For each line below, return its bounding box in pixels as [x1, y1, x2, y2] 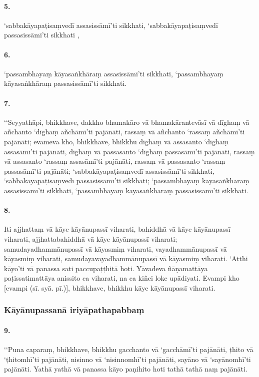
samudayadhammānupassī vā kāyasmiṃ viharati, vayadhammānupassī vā [4, 243, 227, 254]
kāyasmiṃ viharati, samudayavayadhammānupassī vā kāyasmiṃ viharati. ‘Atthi [4, 253, 248, 264]
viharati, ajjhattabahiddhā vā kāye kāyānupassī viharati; [4, 233, 177, 244]
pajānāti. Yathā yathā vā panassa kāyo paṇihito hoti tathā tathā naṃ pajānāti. [4, 364, 247, 374]
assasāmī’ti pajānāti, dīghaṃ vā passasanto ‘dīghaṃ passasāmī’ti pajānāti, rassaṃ [4, 146, 255, 156]
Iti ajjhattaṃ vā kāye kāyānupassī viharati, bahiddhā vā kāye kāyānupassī [4, 224, 230, 234]
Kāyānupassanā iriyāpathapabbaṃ [4, 304, 144, 316]
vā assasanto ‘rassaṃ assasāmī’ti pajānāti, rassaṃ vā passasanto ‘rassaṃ [4, 156, 225, 166]
